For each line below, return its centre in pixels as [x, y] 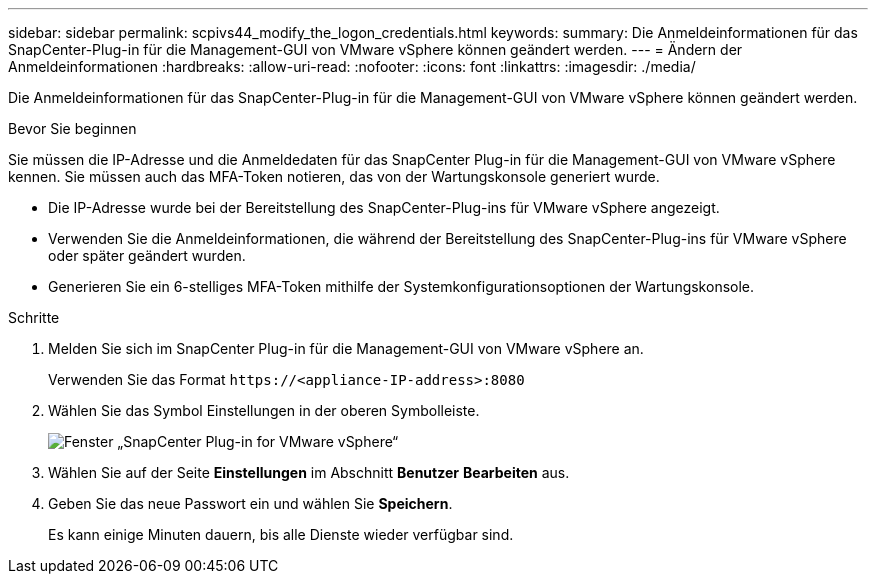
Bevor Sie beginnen [72, 128]
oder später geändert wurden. [147, 255]
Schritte [34, 317]
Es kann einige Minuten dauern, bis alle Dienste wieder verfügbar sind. [281, 534]
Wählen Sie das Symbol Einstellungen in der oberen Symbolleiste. [264, 410]
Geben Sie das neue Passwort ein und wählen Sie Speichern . [250, 503]
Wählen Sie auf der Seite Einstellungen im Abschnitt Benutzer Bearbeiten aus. [309, 472]
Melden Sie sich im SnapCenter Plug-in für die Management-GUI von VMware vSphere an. [346, 348]
